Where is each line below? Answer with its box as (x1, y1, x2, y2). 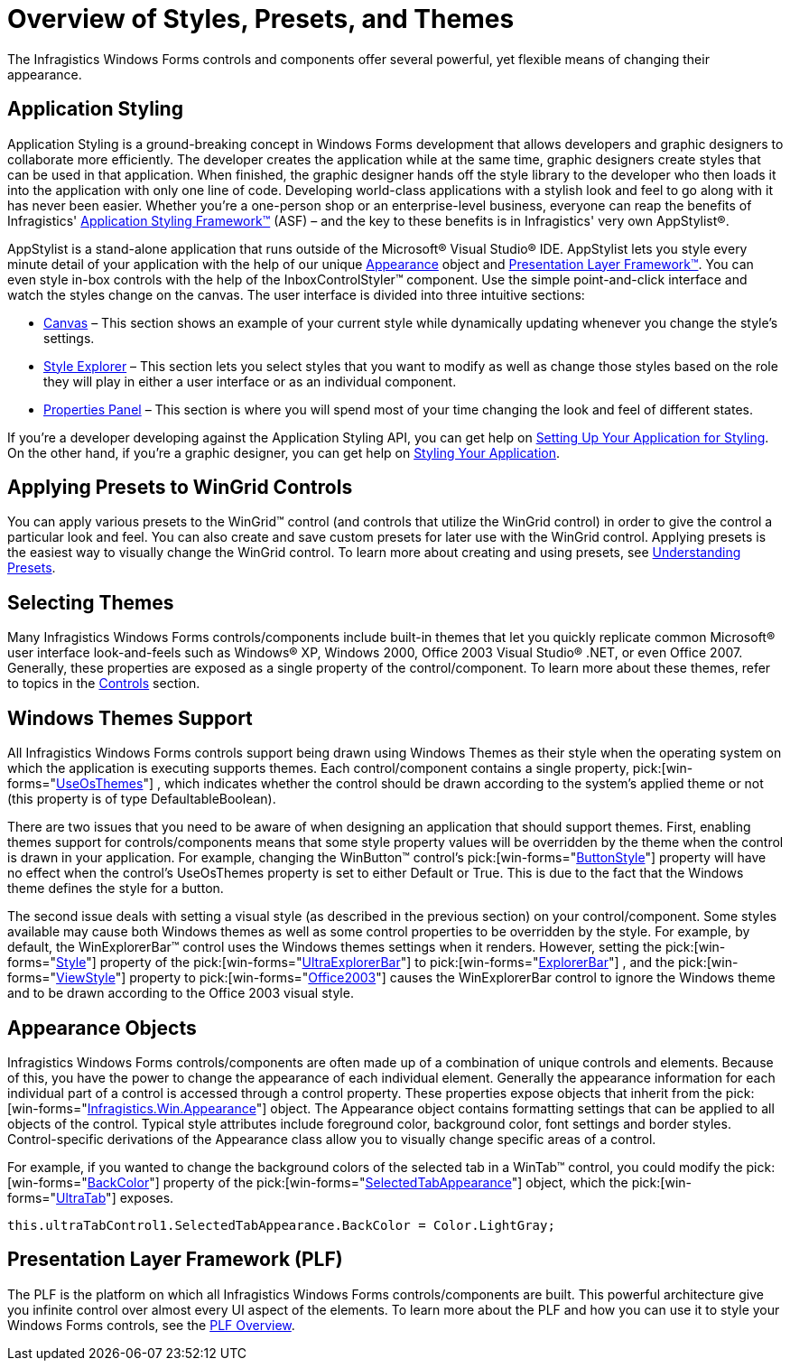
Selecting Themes (7, 591, 174, 614)
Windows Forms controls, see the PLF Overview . (7, 1317, 295, 1333)
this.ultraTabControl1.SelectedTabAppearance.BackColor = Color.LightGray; (7, 1217, 555, 1233)
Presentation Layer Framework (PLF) (7, 1248, 343, 1271)
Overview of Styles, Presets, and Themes (7, 4, 515, 34)
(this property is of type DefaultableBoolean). (7, 791, 276, 807)
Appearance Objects (7, 1016, 197, 1039)
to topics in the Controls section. (7, 675, 200, 692)
